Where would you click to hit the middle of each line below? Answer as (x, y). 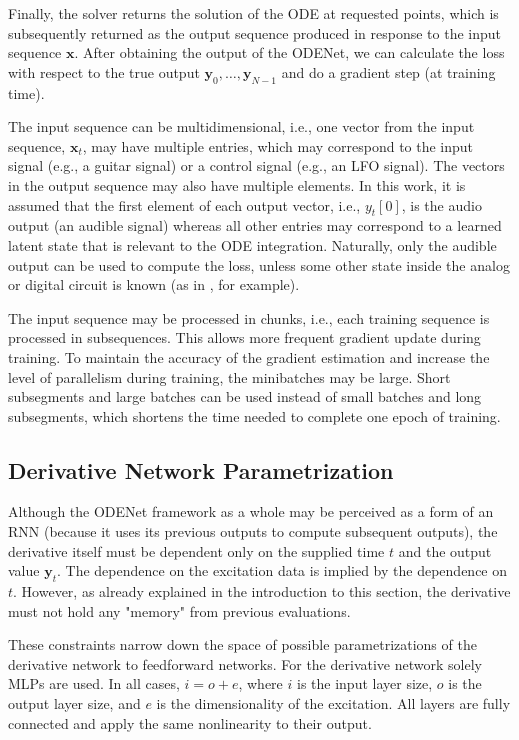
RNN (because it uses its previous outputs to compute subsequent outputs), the (253, 531)
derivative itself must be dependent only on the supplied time (196, 550)
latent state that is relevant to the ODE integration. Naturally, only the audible (252, 244)
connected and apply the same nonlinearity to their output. (190, 722)
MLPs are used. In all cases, (94, 683)
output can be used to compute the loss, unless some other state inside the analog (259, 264)
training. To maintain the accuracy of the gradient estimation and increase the (249, 356)
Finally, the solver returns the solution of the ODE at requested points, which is (253, 13)
